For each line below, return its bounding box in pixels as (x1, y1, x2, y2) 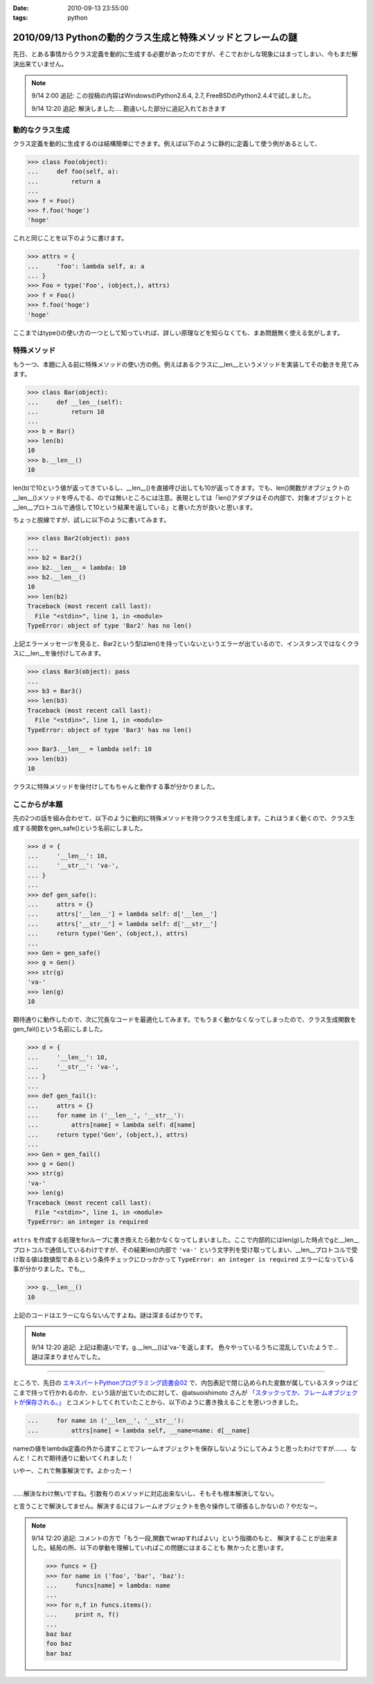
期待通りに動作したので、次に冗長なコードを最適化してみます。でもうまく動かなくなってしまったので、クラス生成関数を (12, 1015, 357, 1023)
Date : (12, 4, 29, 12)
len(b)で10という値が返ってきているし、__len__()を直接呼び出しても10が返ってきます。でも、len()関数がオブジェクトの (12, 484, 350, 492)
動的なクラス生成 (12, 125, 70, 134)
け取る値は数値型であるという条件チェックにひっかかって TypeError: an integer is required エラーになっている (12, 1255, 355, 1264)
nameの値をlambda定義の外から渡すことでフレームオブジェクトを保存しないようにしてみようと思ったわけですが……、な (12, 1444, 357, 1453)
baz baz (46, 1630, 72, 1638)
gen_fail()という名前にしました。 (12, 1025, 107, 1034)
